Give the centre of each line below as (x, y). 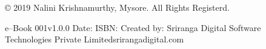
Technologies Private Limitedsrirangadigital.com (95, 39)
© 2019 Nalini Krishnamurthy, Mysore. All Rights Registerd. (117, 7)
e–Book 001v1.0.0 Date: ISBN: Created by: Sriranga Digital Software (133, 27)
